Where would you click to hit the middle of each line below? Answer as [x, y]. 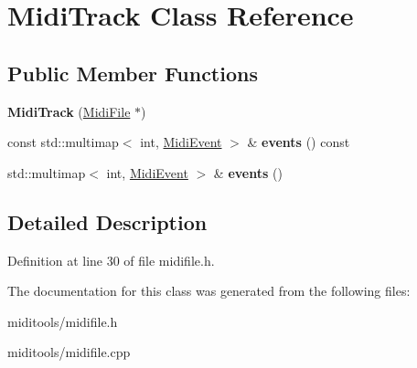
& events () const [299, 142]
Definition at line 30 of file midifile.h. [111, 260]
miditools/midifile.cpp [69, 352]
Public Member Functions [133, 73]
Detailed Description [107, 221]
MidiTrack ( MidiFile [69, 111]
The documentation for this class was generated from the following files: [209, 291]
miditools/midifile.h [63, 321]
